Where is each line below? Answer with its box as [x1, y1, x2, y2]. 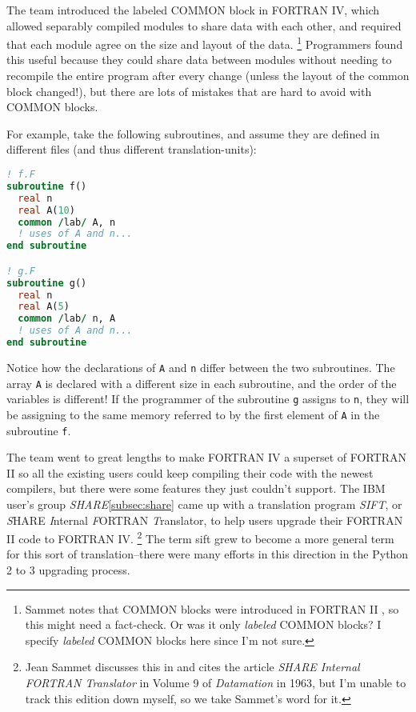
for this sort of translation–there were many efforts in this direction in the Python [6, 546, 409, 562]
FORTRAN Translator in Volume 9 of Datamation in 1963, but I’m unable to [25, 674, 406, 690]
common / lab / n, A [18, 313, 116, 325]
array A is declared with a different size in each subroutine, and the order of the [6, 374, 397, 391]
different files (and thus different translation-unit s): [6, 141, 257, 158]
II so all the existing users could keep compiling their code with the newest [6, 464, 374, 481]
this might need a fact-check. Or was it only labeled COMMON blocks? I [25, 616, 382, 633]
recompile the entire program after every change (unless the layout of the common [6, 67, 410, 84]
